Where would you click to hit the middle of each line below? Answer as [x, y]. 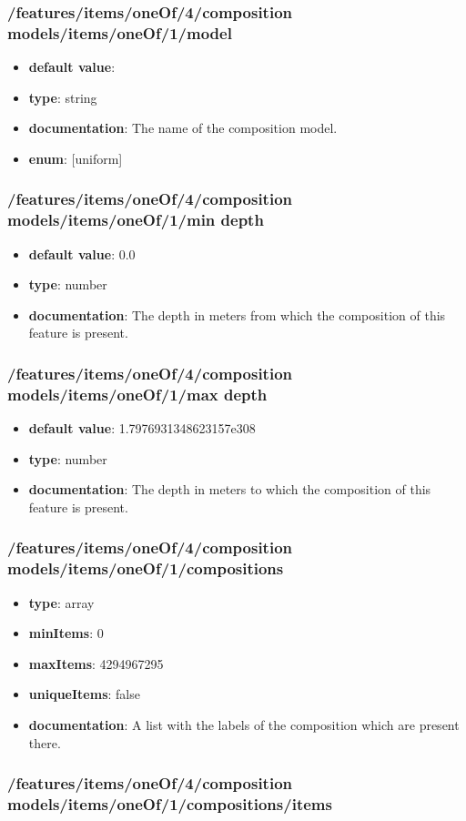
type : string [63, 97]
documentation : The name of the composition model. [183, 128]
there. [45, 742]
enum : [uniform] [76, 158]
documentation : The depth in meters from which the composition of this [237, 314]
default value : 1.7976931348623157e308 [142, 428]
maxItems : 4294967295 [96, 663]
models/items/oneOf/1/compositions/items [170, 804]
